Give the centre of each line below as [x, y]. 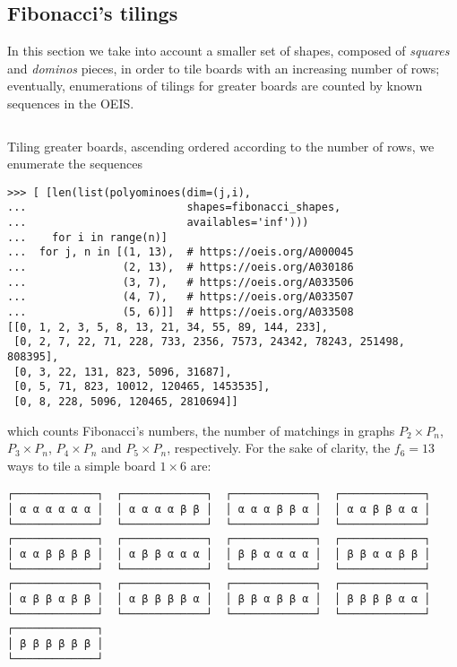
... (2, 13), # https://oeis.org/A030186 [181, 268]
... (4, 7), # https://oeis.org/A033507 [181, 297]
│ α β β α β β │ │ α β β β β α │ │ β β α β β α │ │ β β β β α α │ [219, 598]
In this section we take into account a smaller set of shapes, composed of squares [228, 51]
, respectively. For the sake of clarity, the [279, 448]
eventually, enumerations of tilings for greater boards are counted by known [215, 86]
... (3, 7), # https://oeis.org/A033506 [181, 282]
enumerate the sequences [75, 164]
